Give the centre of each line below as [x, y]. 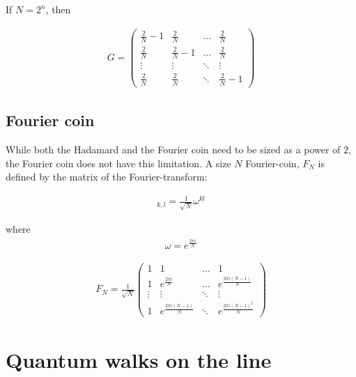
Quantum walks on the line [139, 359]
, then [58, 9]
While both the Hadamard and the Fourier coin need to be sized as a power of [173, 149]
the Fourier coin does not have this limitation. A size [118, 163]
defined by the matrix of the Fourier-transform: [107, 177]
